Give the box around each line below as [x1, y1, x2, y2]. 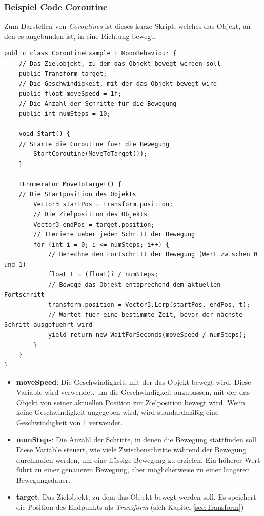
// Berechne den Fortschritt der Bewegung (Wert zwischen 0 [48, 251, 257, 259]
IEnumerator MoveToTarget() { [18, 181, 122, 188]
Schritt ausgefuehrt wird [4, 321, 92, 329]
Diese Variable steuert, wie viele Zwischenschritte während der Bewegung [16, 444, 247, 454]
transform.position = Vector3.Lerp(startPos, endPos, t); [48, 301, 250, 309]
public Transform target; [18, 70, 107, 77]
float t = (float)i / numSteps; [48, 271, 158, 279]
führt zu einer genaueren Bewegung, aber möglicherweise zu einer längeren [16, 464, 250, 475]
